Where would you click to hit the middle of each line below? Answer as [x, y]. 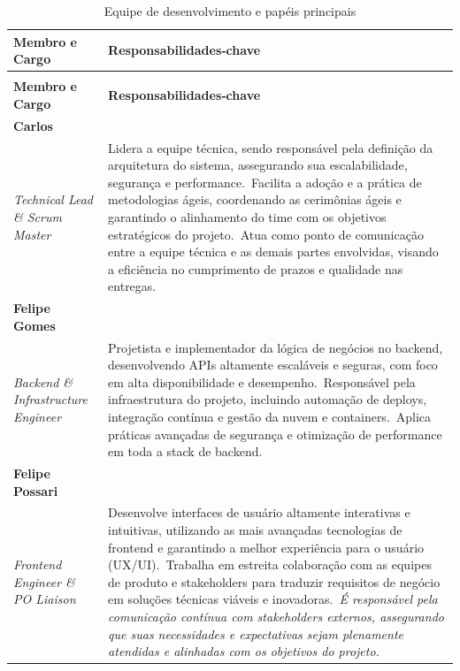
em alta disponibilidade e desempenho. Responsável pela [262, 381]
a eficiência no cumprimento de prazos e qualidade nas [256, 268]
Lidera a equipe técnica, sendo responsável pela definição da [271, 147]
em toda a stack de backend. [185, 451]
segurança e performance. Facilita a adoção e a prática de [265, 182]
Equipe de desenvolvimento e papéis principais [230, 11]
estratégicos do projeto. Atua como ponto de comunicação [266, 234]
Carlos [33, 125]
